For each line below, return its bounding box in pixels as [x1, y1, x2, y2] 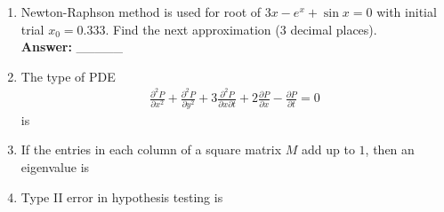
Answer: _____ [20, 37, 124, 56]
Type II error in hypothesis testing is [20, 187, 223, 206]
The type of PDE [20, 67, 116, 85]
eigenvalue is [20, 157, 90, 176]
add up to [302, 140, 355, 159]
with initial [376, 3, 437, 20]
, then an [365, 140, 415, 159]
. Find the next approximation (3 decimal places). [105, 20, 377, 38]
